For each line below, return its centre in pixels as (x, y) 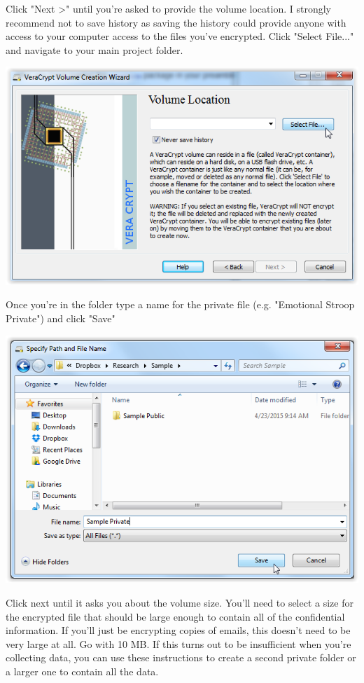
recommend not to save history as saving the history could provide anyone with (176, 22)
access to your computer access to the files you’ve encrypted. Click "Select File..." (180, 36)
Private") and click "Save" (61, 318)
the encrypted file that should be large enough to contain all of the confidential (175, 616)
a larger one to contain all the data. (82, 671)
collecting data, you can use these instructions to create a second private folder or (181, 657)
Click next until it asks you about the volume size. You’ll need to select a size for (180, 602)
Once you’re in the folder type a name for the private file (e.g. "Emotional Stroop (180, 304)
